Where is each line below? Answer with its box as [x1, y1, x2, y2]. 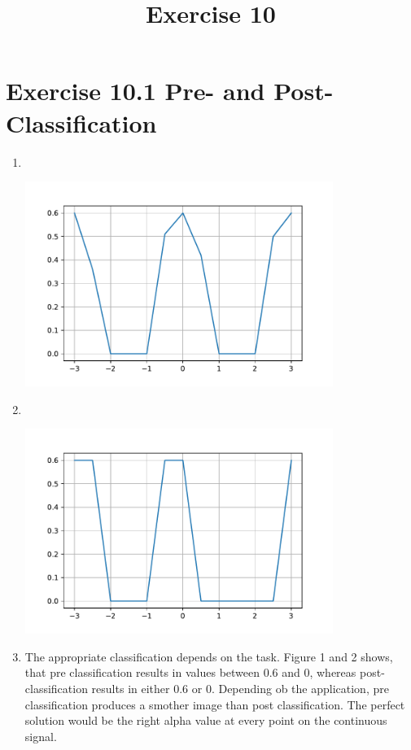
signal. [24, 727, 57, 744]
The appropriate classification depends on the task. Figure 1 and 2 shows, [24, 648, 393, 665]
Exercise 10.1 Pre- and [6, 74, 265, 107]
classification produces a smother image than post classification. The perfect [24, 695, 405, 713]
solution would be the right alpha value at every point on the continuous [24, 712, 387, 729]
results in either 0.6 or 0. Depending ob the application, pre [91, 679, 389, 696]
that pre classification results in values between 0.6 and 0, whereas [24, 664, 356, 681]
